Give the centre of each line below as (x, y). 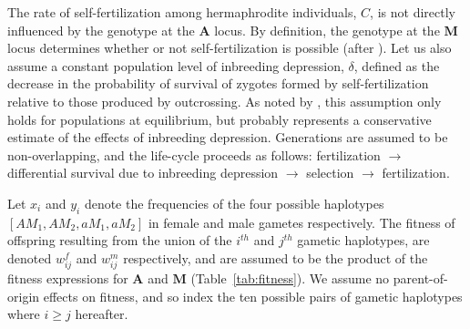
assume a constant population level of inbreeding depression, (176, 65)
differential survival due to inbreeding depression (143, 173)
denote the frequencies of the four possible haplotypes (234, 203)
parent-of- (420, 278)
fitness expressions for (68, 278)
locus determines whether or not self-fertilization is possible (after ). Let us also (230, 48)
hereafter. (102, 314)
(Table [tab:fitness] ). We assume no (290, 278)
